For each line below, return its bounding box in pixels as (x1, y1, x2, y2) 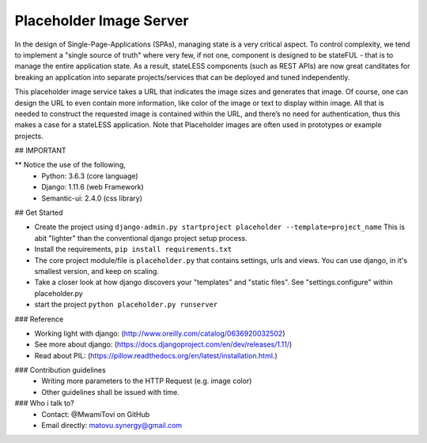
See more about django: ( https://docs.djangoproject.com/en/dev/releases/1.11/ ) (34, 340, 293, 349)
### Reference (14, 314, 64, 324)
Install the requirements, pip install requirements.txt (34, 245, 232, 254)
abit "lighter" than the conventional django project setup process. (34, 233, 248, 242)
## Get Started (14, 208, 63, 217)
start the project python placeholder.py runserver (34, 300, 218, 310)
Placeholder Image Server (14, 12, 189, 29)
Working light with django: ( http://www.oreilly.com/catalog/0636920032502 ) (34, 328, 285, 338)
